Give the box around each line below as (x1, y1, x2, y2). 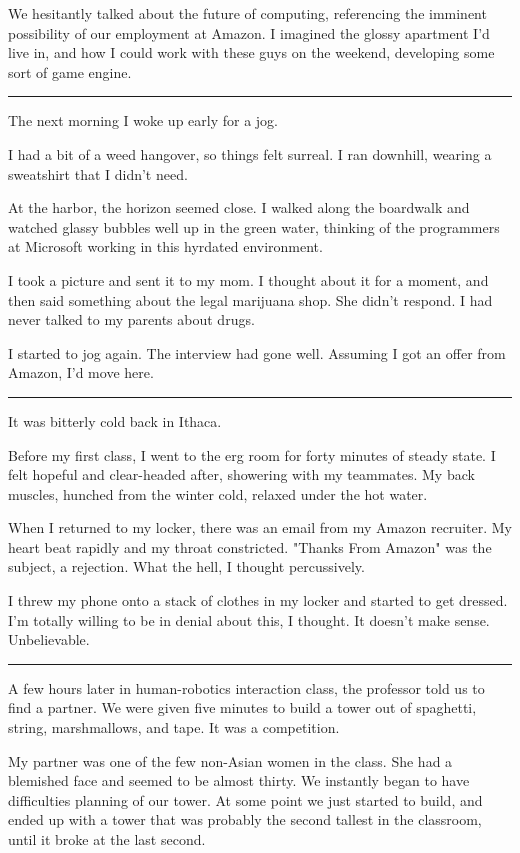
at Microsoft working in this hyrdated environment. (8, 236, 323, 257)
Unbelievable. (8, 629, 90, 650)
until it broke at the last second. (8, 829, 206, 849)
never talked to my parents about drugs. (8, 309, 255, 330)
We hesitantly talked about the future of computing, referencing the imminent (8, 3, 487, 23)
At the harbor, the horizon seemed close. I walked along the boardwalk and (8, 197, 470, 218)
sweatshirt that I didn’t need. (8, 163, 188, 184)
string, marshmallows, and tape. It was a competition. (8, 717, 340, 738)
